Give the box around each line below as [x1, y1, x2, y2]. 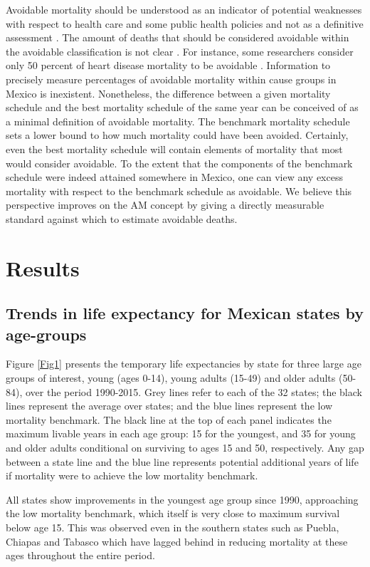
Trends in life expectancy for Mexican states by [6, 302, 364, 324]
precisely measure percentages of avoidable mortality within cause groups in [6, 71, 337, 86]
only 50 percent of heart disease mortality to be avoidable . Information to [6, 58, 331, 73]
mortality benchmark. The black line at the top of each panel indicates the [6, 412, 332, 427]
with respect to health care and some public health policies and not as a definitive [6, 16, 364, 31]
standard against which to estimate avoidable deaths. [6, 211, 238, 226]
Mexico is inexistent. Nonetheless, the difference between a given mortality [6, 85, 331, 100]
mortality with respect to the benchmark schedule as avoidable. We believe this [6, 183, 352, 198]
